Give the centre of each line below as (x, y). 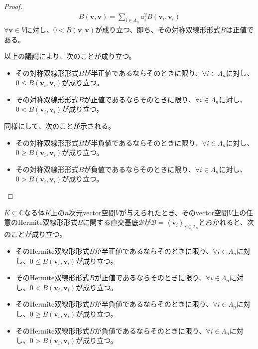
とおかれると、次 (226, 222)
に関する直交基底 (111, 222)
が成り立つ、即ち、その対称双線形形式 (158, 29)
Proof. (13, 6)
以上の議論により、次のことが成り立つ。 (70, 56)
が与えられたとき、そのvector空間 (174, 212)
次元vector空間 (92, 212)
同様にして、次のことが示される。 (60, 126)
